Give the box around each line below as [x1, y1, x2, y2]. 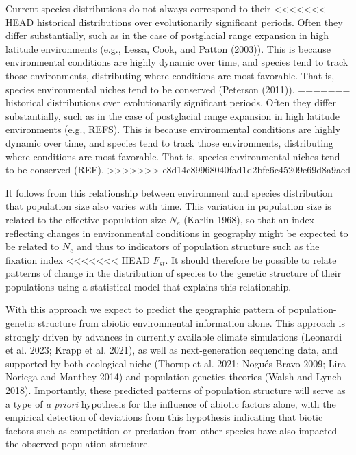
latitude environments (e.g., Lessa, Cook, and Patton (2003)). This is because [5, 41, 331, 56]
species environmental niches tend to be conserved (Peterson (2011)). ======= [5, 82, 351, 96]
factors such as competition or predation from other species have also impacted [5, 423, 338, 437]
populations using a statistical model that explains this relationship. [5, 279, 292, 293]
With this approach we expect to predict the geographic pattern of [5, 302, 285, 317]
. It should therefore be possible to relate [165, 252, 337, 267]
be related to [5, 239, 60, 254]
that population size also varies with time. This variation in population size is [5, 199, 331, 213]
